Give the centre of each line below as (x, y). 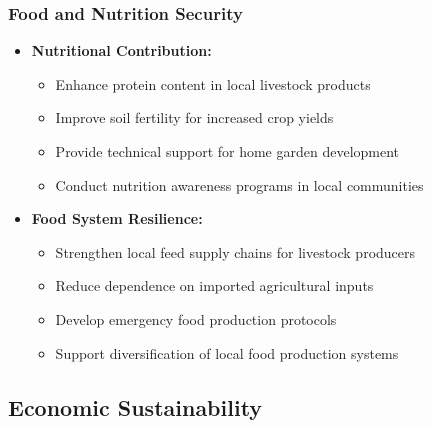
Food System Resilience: (117, 218)
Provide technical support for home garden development (227, 151)
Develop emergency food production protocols (196, 318)
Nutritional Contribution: (121, 50)
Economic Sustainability (135, 406)
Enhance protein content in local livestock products (213, 83)
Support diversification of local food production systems (227, 352)
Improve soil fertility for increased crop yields (194, 117)
